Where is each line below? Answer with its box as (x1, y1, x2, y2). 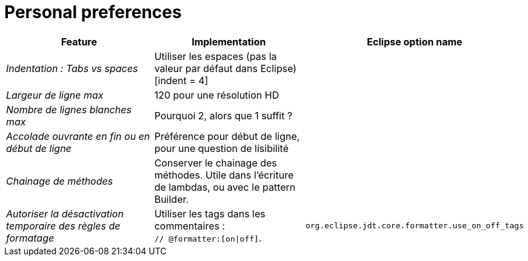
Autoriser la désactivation (6, 207, 124, 220)
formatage (6, 231, 55, 244)
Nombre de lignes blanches (6, 103, 132, 116)
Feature (61, 35, 98, 48)
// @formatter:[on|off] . (154, 231, 262, 244)
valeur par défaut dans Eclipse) (154, 62, 297, 74)
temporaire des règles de (6, 219, 121, 232)
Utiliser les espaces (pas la (154, 50, 277, 62)
